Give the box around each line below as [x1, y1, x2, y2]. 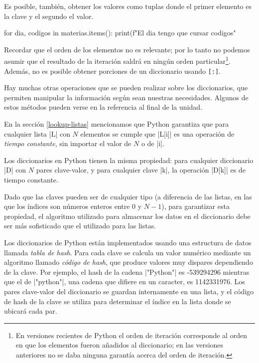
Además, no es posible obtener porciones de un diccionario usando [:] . [4, 65, 221, 76]
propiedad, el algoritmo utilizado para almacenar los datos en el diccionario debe [4, 210, 251, 221]
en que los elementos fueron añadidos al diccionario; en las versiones [15, 340, 224, 350]
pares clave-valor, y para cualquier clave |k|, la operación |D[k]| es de [36, 165, 246, 175]
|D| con [4, 165, 26, 175]
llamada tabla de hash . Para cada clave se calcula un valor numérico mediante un [4, 247, 251, 257]
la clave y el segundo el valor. [4, 10, 94, 21]
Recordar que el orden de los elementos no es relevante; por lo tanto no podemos [4, 44, 250, 54]
